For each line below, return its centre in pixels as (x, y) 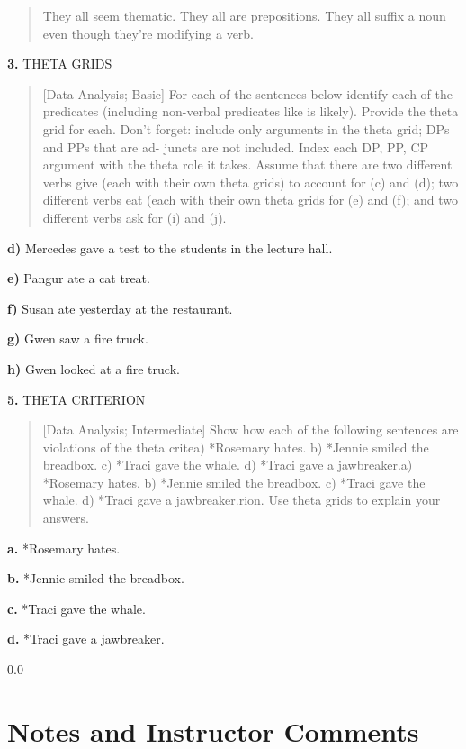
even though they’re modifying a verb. (148, 33)
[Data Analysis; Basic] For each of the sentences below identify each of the (247, 93)
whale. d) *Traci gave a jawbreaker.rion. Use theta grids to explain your (242, 500)
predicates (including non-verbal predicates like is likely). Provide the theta (251, 111)
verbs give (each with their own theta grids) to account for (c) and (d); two (251, 182)
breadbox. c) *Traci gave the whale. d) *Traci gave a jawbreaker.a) (228, 465)
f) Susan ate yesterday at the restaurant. (120, 308)
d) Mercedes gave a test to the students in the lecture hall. (170, 247)
